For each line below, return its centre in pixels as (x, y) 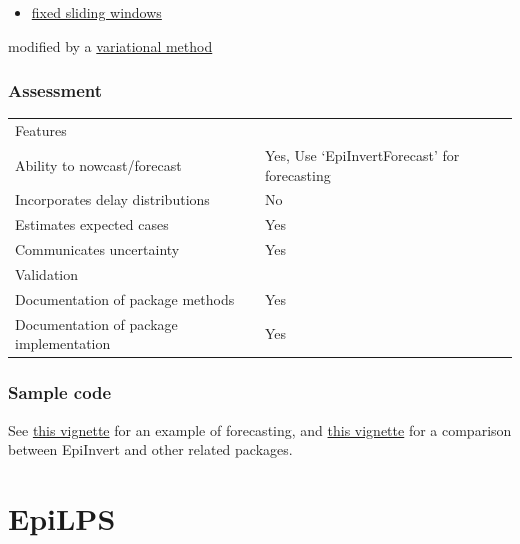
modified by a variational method (110, 45)
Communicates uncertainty (97, 249)
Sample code (60, 392)
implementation (63, 343)
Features (41, 130)
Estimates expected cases (92, 224)
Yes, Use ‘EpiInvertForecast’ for (362, 155)
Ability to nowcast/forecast (98, 164)
